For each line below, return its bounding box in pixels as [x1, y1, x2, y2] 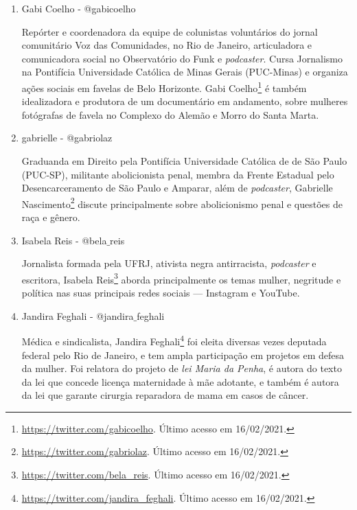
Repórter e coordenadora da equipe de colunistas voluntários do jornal [21, 24, 318, 38]
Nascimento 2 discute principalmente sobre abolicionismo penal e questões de [21, 194, 343, 211]
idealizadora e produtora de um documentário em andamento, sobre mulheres [21, 94, 348, 108]
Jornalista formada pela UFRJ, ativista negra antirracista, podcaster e [21, 256, 316, 270]
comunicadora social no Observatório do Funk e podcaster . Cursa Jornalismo [21, 51, 343, 65]
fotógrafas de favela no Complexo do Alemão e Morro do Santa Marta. [21, 107, 319, 121]
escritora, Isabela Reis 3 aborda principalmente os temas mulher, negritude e [21, 270, 341, 286]
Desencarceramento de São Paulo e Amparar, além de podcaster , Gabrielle [21, 181, 333, 195]
